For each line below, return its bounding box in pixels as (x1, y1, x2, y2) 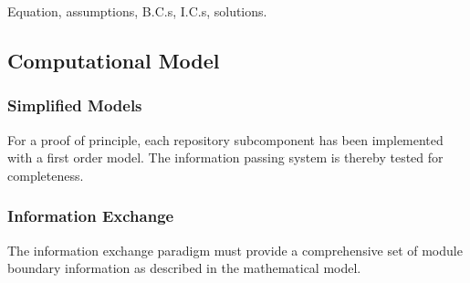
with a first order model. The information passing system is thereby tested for (7, 148, 444, 167)
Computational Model (7, 46, 220, 74)
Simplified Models (7, 94, 142, 117)
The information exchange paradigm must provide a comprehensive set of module (7, 240, 463, 259)
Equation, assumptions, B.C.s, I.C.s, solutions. (7, 2, 267, 20)
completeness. (7, 165, 84, 184)
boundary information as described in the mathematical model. (7, 258, 361, 278)
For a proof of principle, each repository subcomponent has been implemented (7, 130, 444, 149)
